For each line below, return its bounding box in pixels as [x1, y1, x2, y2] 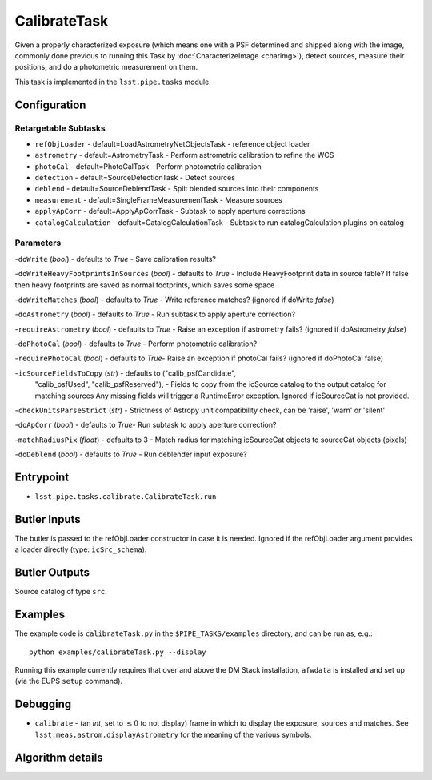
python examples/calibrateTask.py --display [29, 647, 207, 657]
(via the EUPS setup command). [14, 677, 123, 686]
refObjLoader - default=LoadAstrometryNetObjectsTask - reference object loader [34, 139, 310, 148]
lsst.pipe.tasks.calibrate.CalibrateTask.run [34, 493, 217, 501]
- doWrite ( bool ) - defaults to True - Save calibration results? [14, 254, 216, 263]
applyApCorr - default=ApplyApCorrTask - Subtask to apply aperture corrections [34, 207, 306, 216]
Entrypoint [14, 471, 70, 484]
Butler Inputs [14, 513, 82, 526]
